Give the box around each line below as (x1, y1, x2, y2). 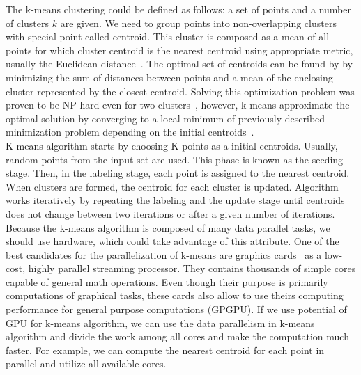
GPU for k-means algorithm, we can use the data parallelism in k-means (6, 315, 315, 330)
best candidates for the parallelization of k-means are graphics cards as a (6, 247, 322, 262)
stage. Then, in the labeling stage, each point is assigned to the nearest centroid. (6, 166, 350, 180)
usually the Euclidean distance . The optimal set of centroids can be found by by (6, 56, 353, 71)
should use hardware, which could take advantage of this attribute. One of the (6, 234, 339, 248)
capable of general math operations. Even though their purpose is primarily (6, 274, 328, 289)
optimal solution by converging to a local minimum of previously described (6, 111, 325, 125)
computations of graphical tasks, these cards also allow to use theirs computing (6, 288, 344, 303)
